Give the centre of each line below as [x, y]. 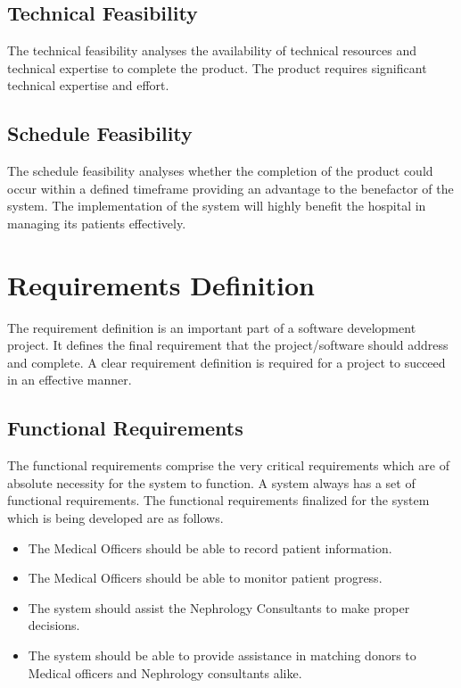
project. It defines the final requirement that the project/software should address [228, 345]
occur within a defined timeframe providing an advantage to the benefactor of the [230, 188]
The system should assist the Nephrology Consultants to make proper [219, 607]
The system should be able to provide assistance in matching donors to [222, 655]
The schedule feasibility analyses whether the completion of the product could [220, 171]
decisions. [54, 625]
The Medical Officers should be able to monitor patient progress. [205, 578]
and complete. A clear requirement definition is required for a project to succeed [226, 362]
